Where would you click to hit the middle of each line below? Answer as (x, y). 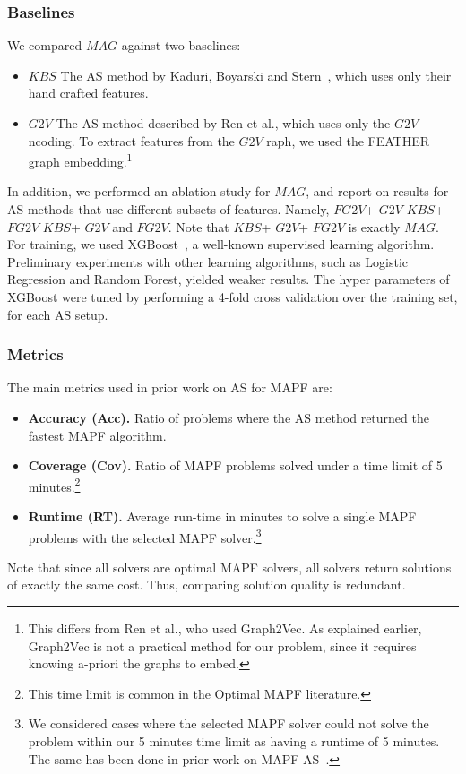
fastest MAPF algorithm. (97, 435)
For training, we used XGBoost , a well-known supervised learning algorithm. (221, 244)
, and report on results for (377, 191)
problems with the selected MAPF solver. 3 (145, 536)
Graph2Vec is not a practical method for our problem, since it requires (222, 645)
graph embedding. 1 (80, 160)
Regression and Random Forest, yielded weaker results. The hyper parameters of (229, 279)
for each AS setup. (58, 314)
